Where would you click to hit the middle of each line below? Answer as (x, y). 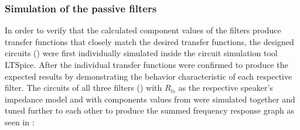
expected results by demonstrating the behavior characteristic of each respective (149, 76)
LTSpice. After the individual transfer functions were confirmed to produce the (146, 64)
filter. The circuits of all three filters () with (83, 88)
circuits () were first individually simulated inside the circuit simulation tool (141, 53)
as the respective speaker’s (226, 88)
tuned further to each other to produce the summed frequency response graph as (150, 110)
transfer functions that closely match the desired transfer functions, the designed (149, 41)
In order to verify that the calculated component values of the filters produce (143, 30)
